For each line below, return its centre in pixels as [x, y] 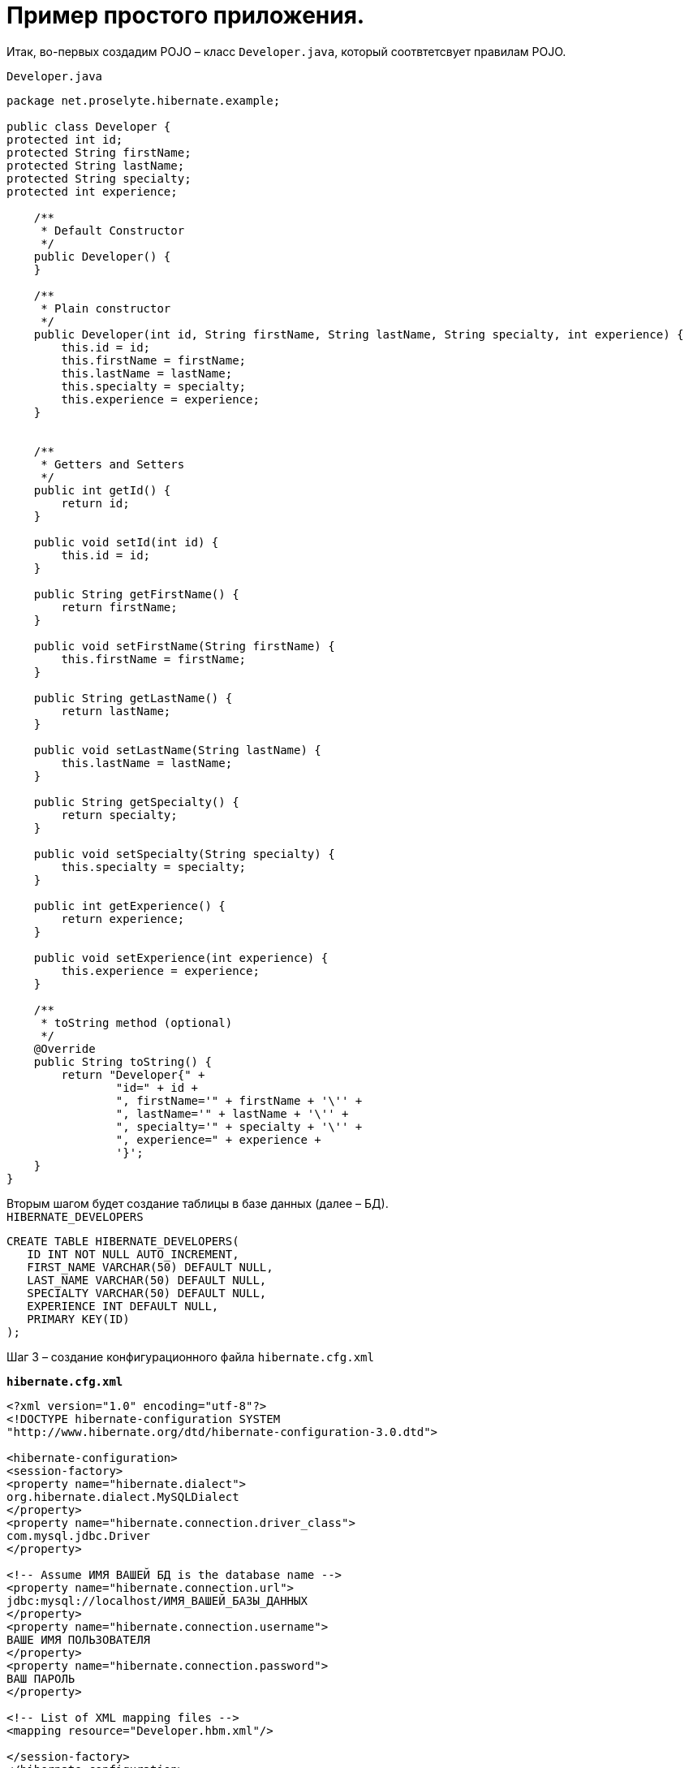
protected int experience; [92, 191]
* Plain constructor [106, 308]
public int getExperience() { [129, 906]
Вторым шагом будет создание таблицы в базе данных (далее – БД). [198, 1203]
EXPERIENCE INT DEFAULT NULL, [123, 1306]
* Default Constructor [113, 230]
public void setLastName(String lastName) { [177, 750]
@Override [65, 1048]
